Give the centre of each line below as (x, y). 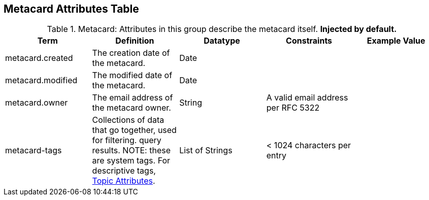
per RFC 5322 (293, 108)
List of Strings (206, 151)
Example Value (396, 41)
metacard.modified (41, 80)
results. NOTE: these (131, 151)
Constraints (309, 41)
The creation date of (131, 53)
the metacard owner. (131, 108)
